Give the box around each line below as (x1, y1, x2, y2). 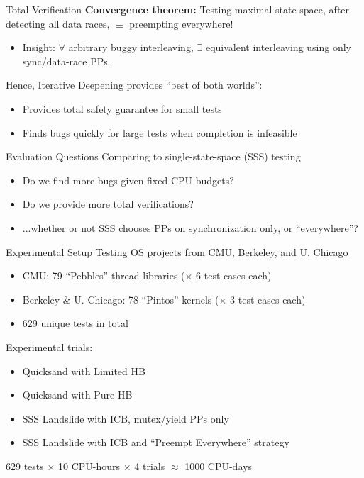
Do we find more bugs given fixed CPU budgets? (22, 172, 234, 187)
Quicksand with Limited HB (22, 363, 145, 378)
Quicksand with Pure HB (22, 387, 133, 402)
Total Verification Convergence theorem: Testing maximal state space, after (6, 2, 350, 16)
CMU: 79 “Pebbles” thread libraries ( (22, 268, 185, 283)
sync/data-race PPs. (22, 53, 111, 68)
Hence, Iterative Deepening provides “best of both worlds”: (6, 77, 263, 92)
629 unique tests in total (22, 316, 128, 330)
